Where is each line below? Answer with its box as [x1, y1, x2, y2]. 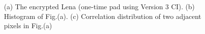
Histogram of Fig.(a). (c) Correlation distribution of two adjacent [4, 11, 202, 21]
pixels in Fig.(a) [4, 20, 52, 31]
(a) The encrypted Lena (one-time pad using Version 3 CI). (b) [4, 1, 195, 11]
